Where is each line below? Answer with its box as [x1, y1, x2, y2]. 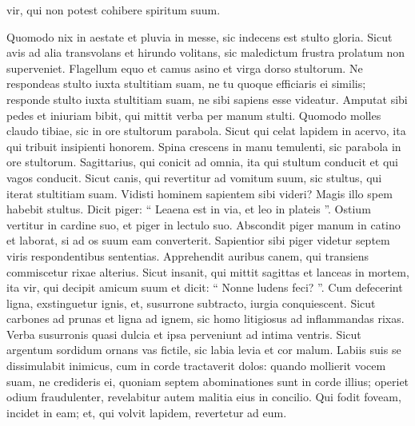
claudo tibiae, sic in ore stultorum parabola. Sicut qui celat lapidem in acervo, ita [6, 122, 406, 139]
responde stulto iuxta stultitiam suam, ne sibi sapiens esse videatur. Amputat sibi [6, 90, 408, 107]
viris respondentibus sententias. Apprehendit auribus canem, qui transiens [6, 247, 369, 264]
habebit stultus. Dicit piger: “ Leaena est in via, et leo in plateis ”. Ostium [6, 201, 371, 217]
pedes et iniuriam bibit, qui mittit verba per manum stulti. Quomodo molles [6, 106, 381, 123]
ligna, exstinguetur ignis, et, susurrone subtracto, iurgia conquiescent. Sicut [6, 294, 376, 311]
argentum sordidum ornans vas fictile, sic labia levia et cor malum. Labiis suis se [6, 341, 401, 358]
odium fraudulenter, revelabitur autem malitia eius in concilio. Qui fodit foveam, [6, 388, 401, 405]
